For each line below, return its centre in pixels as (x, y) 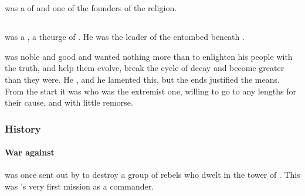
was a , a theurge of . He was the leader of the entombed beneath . (125, 37)
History (23, 128)
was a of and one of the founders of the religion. (91, 8)
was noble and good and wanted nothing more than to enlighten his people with (149, 56)
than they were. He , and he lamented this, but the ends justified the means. (142, 79)
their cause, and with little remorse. (69, 102)
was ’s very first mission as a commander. (79, 186)
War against (30, 152)
